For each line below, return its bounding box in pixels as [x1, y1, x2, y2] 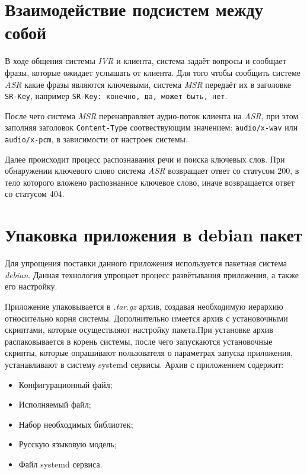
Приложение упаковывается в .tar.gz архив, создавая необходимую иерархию [5, 300, 283, 312]
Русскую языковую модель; [18, 438, 117, 450]
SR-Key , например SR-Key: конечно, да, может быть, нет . [5, 90, 228, 102]
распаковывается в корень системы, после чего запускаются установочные [5, 335, 273, 347]
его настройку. [5, 280, 57, 292]
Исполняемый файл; [18, 398, 91, 411]
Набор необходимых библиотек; [18, 418, 133, 430]
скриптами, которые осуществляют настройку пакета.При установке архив [5, 323, 273, 336]
